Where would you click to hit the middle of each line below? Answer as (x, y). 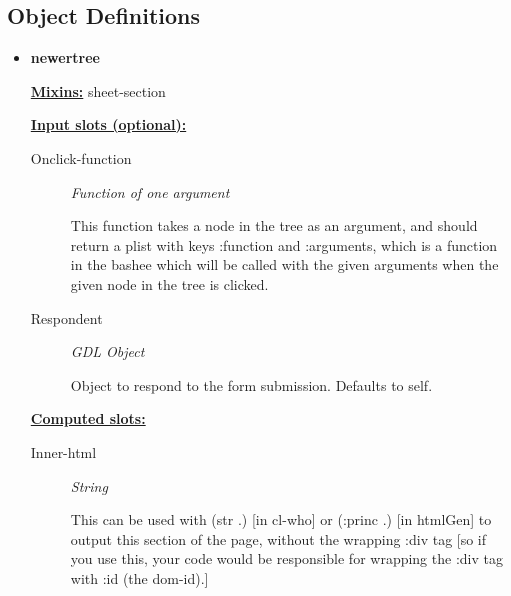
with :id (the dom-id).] (139, 577)
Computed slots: (88, 418)
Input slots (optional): (108, 124)
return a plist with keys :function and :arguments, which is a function (284, 244)
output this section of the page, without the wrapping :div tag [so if (278, 538)
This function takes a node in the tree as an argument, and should (274, 225)
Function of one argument (150, 191)
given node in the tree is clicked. (169, 283)
